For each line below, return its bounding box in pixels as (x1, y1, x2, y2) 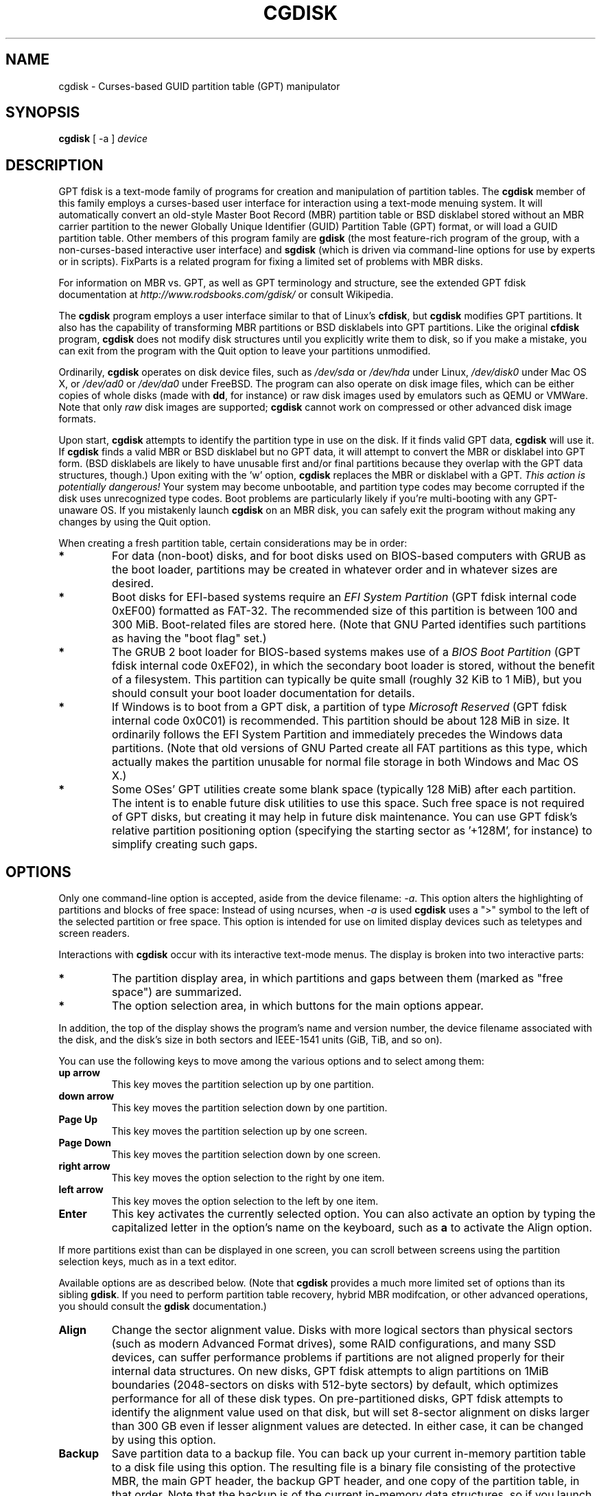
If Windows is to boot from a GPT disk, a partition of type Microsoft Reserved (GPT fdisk (112, 700, 567, 714)
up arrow (58, 1067, 100, 1079)
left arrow (58, 1183, 104, 1196)
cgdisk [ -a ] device (58, 133, 148, 145)
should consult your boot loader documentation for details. (112, 686, 415, 701)
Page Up (58, 1113, 97, 1126)
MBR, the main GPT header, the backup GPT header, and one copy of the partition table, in (111, 1474, 580, 1488)
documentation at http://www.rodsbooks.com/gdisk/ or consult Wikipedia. (58, 288, 394, 301)
